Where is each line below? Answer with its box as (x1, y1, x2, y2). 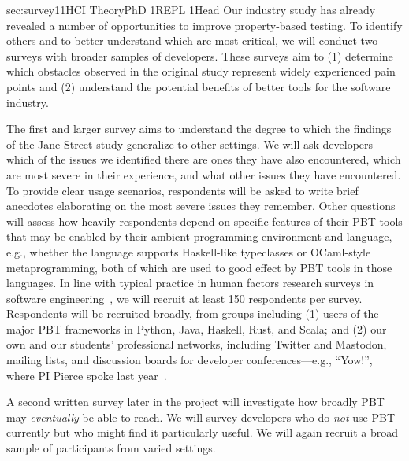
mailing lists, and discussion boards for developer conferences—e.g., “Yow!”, (6, 352, 373, 368)
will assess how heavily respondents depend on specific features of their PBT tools (6, 212, 403, 229)
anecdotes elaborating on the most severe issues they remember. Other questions (6, 197, 396, 214)
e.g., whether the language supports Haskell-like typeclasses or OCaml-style (6, 243, 371, 260)
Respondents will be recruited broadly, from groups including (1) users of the (6, 305, 379, 322)
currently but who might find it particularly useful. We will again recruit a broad (6, 424, 399, 441)
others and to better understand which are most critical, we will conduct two (6, 32, 378, 49)
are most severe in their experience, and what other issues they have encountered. (6, 166, 401, 183)
